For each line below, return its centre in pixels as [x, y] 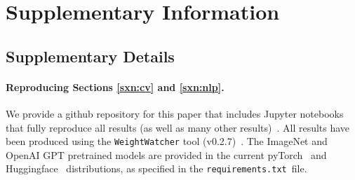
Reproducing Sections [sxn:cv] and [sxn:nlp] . [115, 86]
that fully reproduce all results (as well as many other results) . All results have [178, 127]
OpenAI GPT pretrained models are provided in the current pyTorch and [166, 154]
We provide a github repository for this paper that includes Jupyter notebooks [175, 113]
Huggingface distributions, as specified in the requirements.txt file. [156, 168]
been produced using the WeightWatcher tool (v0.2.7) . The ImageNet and [167, 141]
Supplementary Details [90, 56]
